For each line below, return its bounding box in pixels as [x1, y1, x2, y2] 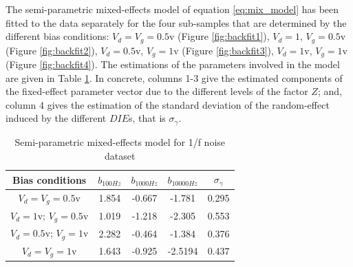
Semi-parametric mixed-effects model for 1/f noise [14, 134, 226, 149]
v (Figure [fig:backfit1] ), [169, 29, 270, 43]
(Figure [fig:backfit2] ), [6, 43, 98, 57]
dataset [105, 148, 136, 162]
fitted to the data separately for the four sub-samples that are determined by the [6, 15, 347, 30]
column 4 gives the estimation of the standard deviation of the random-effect [6, 97, 330, 111]
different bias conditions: [6, 29, 109, 43]
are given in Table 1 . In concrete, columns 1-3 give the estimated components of [6, 70, 343, 85]
